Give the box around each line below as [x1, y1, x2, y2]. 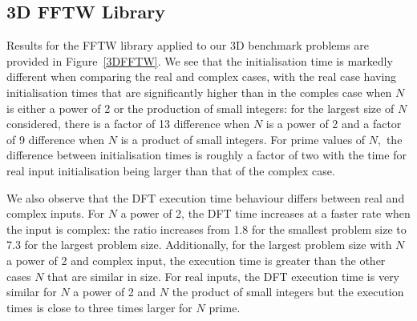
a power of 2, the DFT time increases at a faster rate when [120, 205, 411, 222]
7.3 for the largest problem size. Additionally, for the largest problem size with [6, 236, 392, 253]
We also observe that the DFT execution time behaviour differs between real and [6, 189, 405, 206]
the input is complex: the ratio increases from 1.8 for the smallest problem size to [6, 220, 407, 237]
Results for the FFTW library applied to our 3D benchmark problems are [6, 37, 370, 54]
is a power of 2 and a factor [265, 115, 402, 132]
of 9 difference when [6, 130, 105, 147]
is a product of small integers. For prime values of [120, 130, 366, 147]
